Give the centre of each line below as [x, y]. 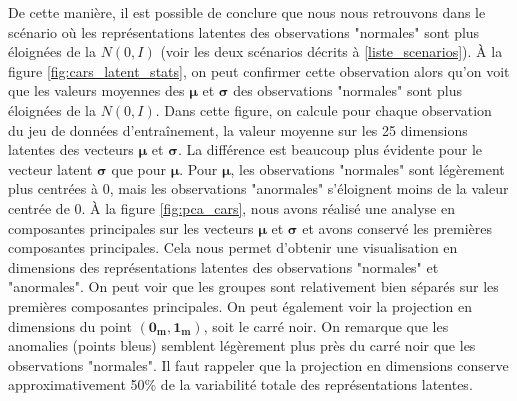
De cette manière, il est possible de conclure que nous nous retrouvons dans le [247, 12]
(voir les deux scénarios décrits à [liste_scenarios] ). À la [331, 51]
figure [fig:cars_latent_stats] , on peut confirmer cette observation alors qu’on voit [259, 70]
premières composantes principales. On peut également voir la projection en [240, 305]
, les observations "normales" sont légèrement [367, 168]
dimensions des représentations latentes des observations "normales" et [223, 266]
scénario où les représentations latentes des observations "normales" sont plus [244, 31]
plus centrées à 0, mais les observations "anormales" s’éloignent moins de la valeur [258, 188]
